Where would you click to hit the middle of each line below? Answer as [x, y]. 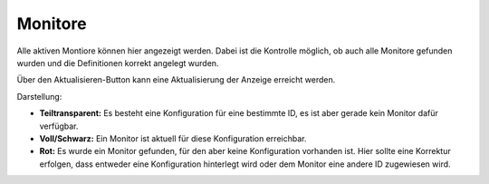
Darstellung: [39, 96]
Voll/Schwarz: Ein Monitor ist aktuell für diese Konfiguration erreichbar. [173, 138]
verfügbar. [59, 126]
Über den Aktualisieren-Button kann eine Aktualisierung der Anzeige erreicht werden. [176, 80]
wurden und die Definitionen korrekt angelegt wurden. [118, 63]
